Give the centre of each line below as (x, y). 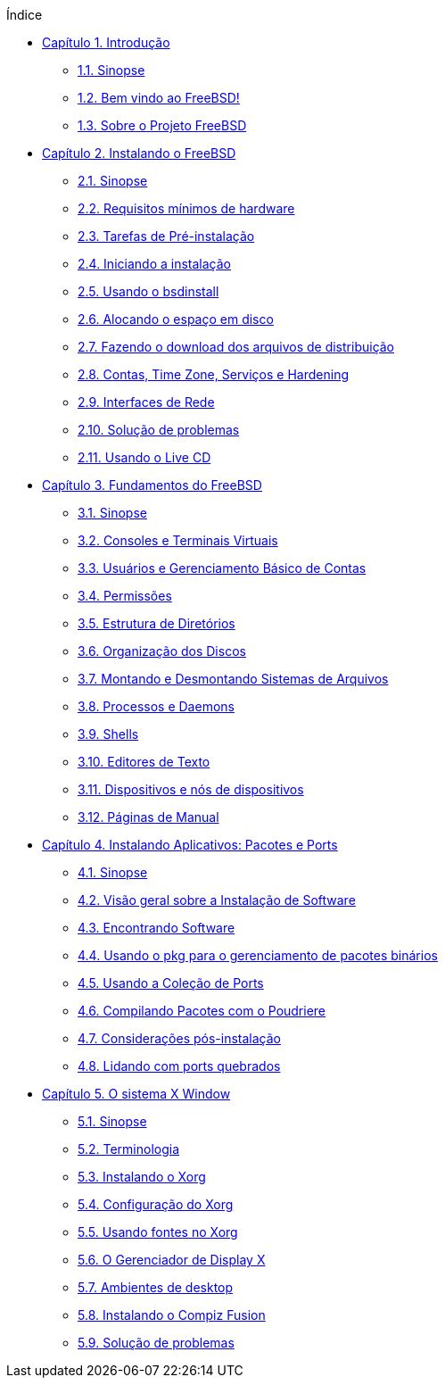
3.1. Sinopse (112, 513)
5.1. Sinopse (112, 1121)
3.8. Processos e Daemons (156, 706)
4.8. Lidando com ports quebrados (179, 1066)
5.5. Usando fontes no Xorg (158, 1232)
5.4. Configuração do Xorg (156, 1204)
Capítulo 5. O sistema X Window (136, 1094)
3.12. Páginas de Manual (148, 817)
